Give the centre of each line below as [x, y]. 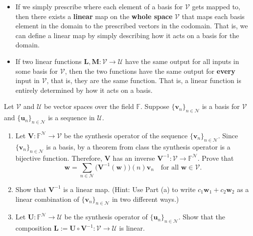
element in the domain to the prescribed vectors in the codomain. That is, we [132, 26]
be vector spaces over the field [89, 106]
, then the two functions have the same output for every [150, 71]
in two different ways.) [145, 199]
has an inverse [134, 158]
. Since [228, 135]
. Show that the [202, 217]
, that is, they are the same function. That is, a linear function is [144, 80]
